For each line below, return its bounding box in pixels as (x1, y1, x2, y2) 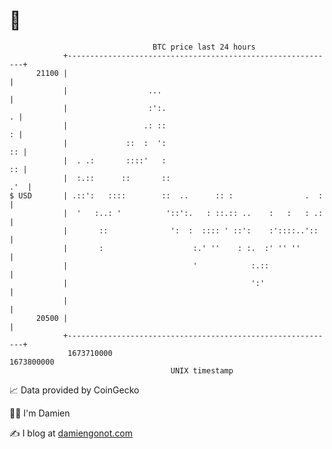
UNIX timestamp (170, 365, 234, 376)
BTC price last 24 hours (152, 42, 256, 52)
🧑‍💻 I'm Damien (9, 407, 71, 419)
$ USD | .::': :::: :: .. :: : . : (9, 190, 324, 201)
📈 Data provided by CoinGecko (9, 384, 140, 396)
